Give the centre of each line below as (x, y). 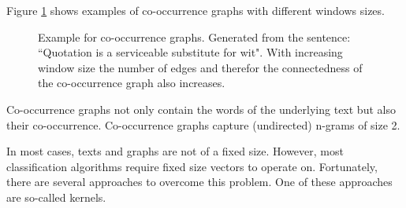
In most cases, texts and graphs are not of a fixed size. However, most (175, 151)
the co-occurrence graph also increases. (132, 83)
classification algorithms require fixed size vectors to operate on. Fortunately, (192, 166)
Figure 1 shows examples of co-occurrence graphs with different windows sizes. (196, 10)
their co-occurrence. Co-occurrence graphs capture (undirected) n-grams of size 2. (203, 124)
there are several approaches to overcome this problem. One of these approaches (199, 182)
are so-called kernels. (56, 197)
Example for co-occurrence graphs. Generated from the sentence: (194, 36)
